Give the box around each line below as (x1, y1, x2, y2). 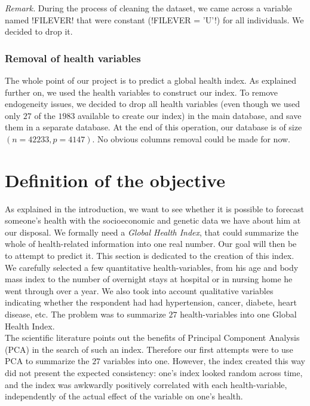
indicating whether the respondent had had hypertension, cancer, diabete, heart (5, 296, 297, 309)
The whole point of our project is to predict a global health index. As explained (5, 74, 296, 86)
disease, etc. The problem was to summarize (5, 308, 166, 320)
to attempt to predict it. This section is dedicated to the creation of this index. (5, 249, 294, 262)
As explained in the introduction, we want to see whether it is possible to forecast (5, 202, 305, 215)
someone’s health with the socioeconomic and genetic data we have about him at (5, 214, 301, 227)
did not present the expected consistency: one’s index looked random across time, (5, 367, 303, 378)
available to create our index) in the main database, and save (78, 109, 302, 121)
